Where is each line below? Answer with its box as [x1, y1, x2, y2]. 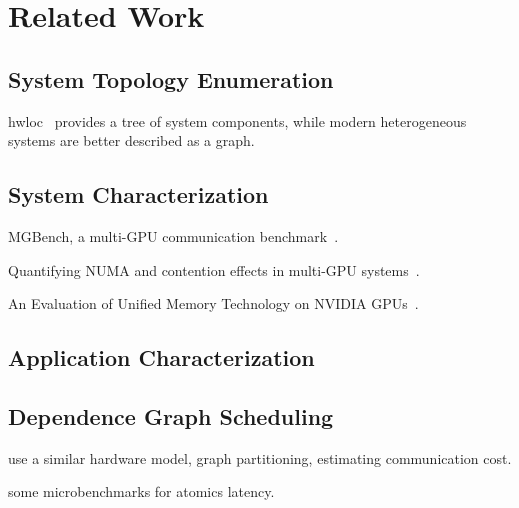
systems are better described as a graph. [8, 130, 255, 151]
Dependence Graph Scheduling [8, 400, 334, 431]
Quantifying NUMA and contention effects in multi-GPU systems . [8, 259, 420, 280]
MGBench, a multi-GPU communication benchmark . [8, 225, 339, 246]
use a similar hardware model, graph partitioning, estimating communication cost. [8, 447, 512, 468]
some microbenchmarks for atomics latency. [8, 481, 275, 502]
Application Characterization [8, 342, 315, 373]
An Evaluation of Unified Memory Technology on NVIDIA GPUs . [8, 293, 419, 314]
